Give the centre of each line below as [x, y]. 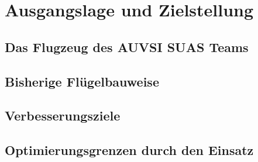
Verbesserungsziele [63, 116]
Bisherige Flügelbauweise [82, 81]
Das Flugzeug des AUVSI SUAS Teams [127, 46]
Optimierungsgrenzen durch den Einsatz [129, 150]
